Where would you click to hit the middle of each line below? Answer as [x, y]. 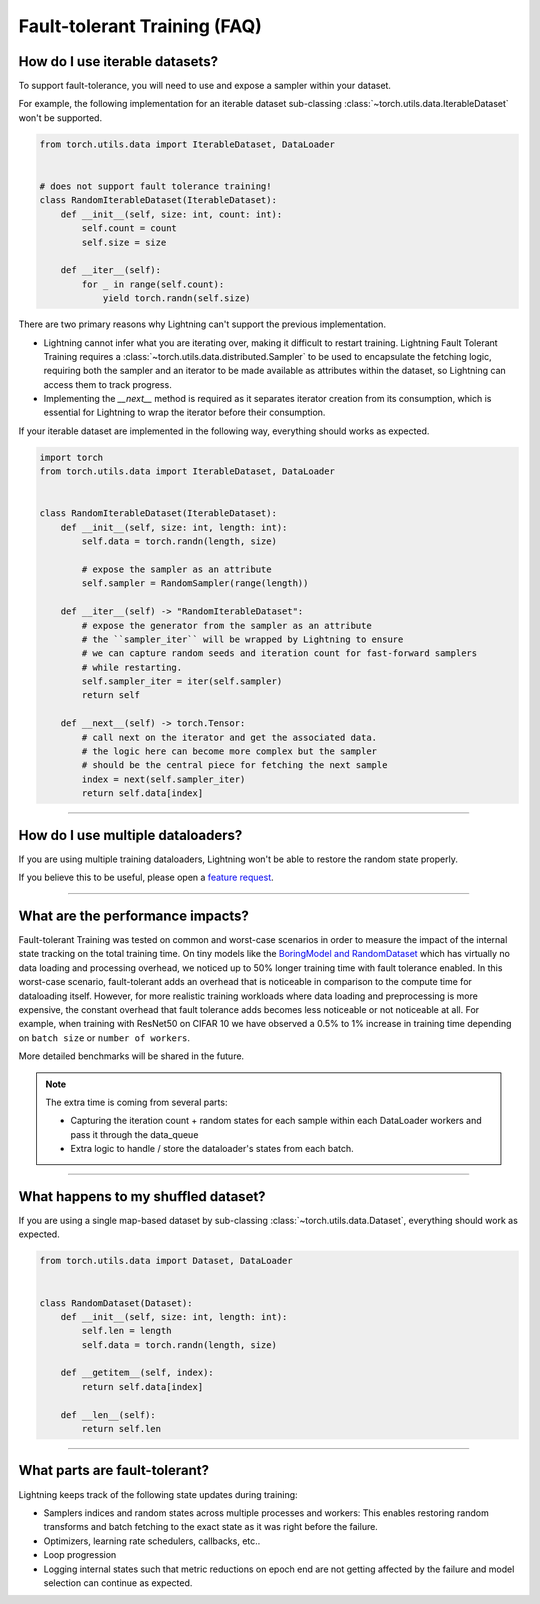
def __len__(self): [108, 1414]
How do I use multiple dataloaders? [130, 835]
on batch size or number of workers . [104, 1037]
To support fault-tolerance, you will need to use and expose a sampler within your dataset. [205, 86]
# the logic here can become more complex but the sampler [229, 751]
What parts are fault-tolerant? [114, 1470]
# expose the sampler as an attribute [176, 569]
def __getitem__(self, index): [137, 1373]
